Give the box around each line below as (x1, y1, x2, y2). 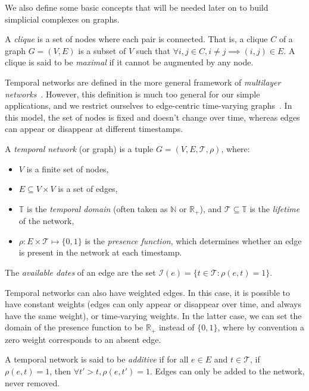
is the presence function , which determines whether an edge (85, 234, 302, 247)
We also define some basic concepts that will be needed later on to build (5, 1, 269, 13)
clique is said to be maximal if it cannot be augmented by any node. (5, 56, 254, 68)
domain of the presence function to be (5, 321, 143, 333)
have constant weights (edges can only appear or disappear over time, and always (5, 298, 301, 310)
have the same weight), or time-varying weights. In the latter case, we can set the (5, 309, 302, 321)
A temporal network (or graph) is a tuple (5, 142, 154, 154)
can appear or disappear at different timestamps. (5, 122, 183, 135)
